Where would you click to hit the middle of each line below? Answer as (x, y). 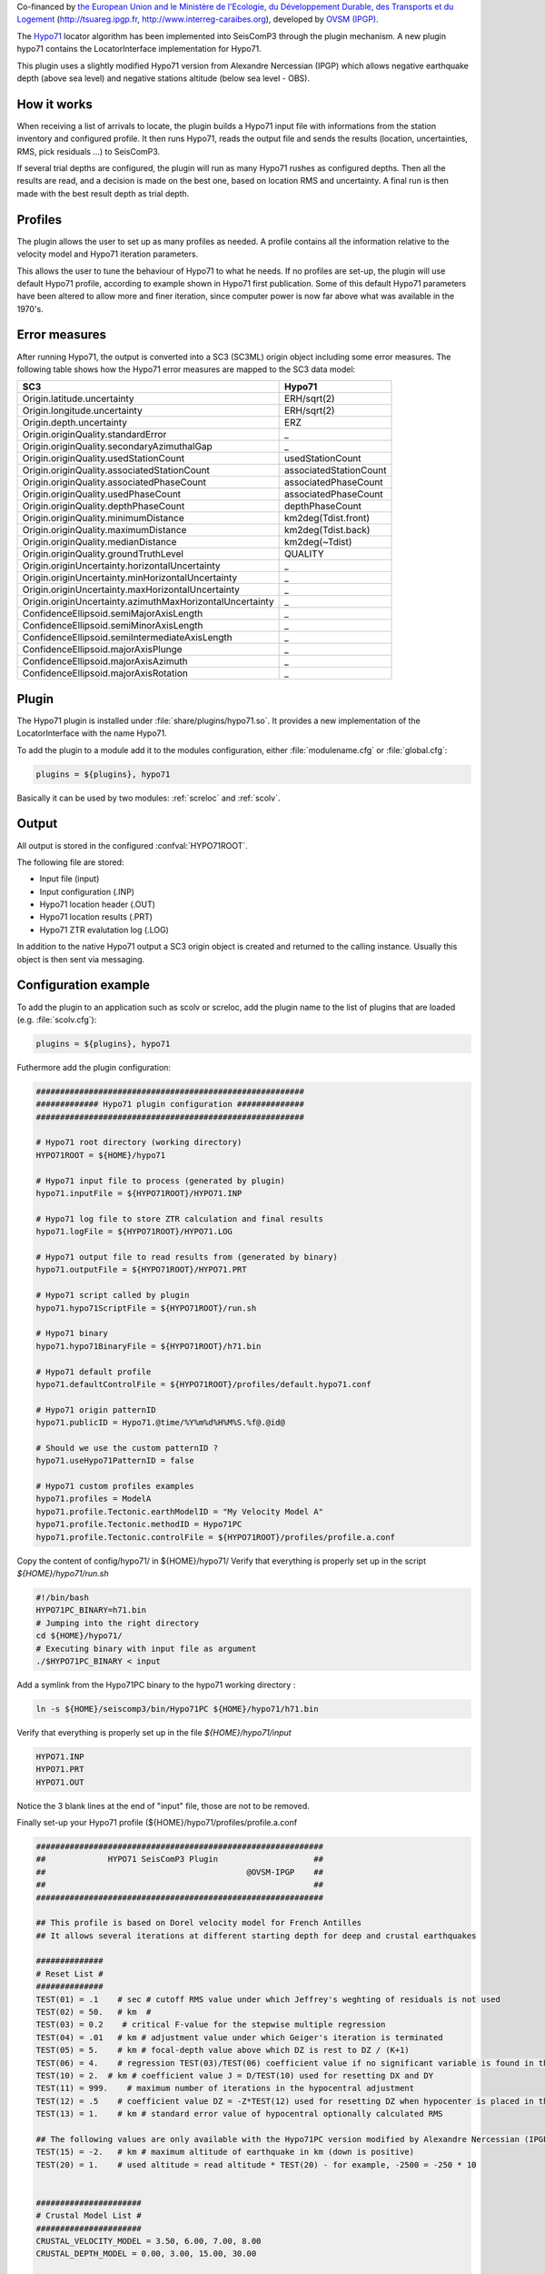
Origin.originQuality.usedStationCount (104, 458)
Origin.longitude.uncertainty (82, 411)
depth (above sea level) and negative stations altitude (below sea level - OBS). (163, 78)
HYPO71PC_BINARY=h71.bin (91, 1610)
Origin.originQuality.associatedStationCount (116, 470)
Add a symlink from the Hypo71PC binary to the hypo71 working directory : (156, 1685)
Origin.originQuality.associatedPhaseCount (114, 482)
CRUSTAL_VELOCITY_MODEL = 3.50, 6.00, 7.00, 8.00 (149, 2241)
